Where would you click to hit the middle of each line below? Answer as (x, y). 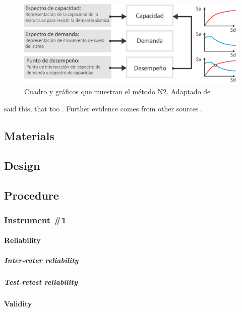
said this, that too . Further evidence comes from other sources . (103, 109)
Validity (18, 303)
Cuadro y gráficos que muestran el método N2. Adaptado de (117, 91)
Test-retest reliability (41, 282)
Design (22, 165)
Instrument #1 (35, 220)
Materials (29, 136)
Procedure (32, 195)
